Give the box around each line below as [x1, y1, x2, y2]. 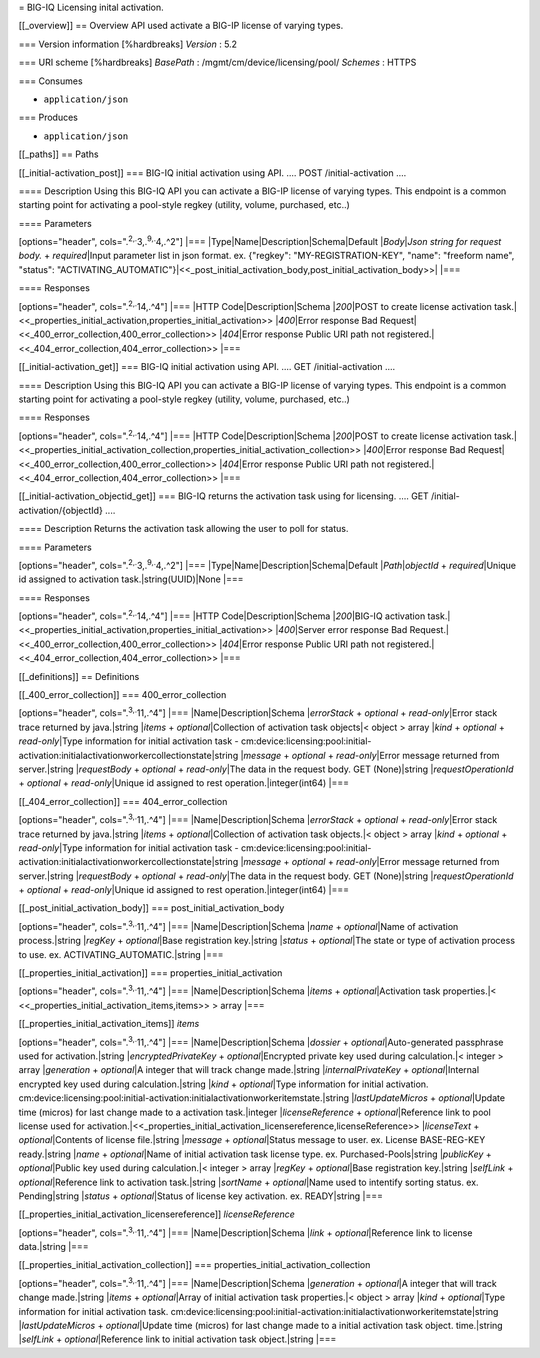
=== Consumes [18, 75, 84, 87]
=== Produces [18, 111, 79, 124]
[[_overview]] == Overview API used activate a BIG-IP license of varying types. [18, 20, 344, 32]
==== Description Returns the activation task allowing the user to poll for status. [18, 523, 349, 535]
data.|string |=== [18, 1241, 89, 1253]
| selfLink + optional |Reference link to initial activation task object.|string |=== [18, 1333, 337, 1345]
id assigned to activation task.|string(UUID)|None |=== [18, 573, 244, 585]
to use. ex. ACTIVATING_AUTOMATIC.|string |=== [18, 948, 224, 960]
